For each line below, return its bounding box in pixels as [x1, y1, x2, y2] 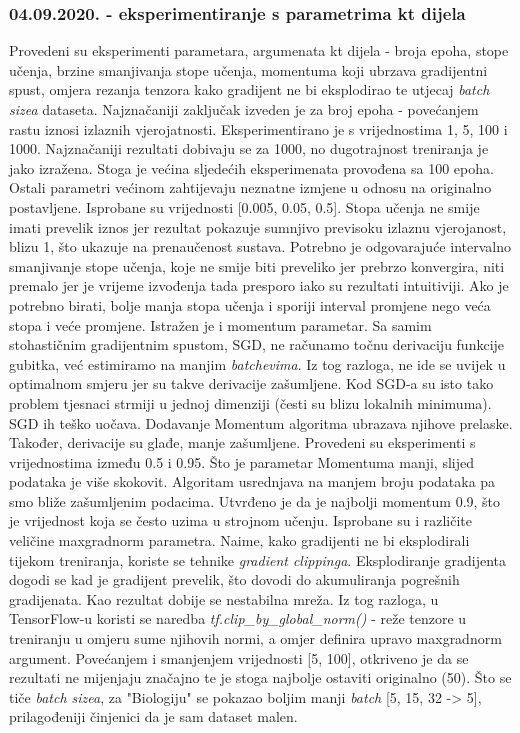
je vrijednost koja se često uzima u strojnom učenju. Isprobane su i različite [9, 510, 472, 531]
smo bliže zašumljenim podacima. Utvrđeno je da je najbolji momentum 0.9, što [9, 490, 501, 511]
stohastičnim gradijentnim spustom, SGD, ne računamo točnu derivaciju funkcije [9, 334, 505, 355]
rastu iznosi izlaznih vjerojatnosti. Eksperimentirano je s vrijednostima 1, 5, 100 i [9, 118, 508, 139]
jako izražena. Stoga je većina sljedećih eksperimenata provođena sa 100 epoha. [9, 157, 494, 178]
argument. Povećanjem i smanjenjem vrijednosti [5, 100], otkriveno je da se [9, 647, 469, 668]
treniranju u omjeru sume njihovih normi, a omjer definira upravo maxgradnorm [9, 628, 502, 649]
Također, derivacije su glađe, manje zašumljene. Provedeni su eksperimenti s [9, 432, 476, 453]
